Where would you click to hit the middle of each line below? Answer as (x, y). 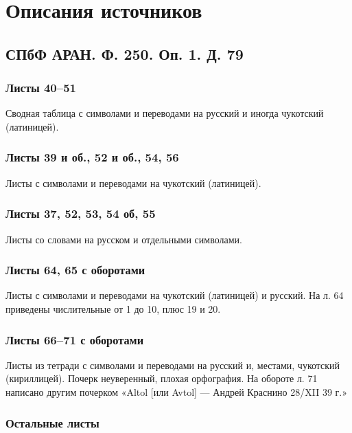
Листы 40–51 (41, 88)
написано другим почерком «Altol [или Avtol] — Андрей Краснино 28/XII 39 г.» (177, 392)
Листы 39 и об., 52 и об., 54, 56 (92, 157)
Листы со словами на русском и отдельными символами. (124, 239)
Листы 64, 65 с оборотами (75, 270)
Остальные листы (52, 422)
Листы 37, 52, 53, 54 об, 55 (81, 213)
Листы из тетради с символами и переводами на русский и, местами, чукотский (173, 365)
